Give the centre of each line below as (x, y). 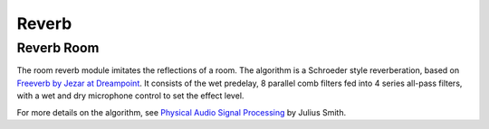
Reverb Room (58, 48)
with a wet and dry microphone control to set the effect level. (130, 96)
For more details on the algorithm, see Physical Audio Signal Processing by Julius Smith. (182, 112)
